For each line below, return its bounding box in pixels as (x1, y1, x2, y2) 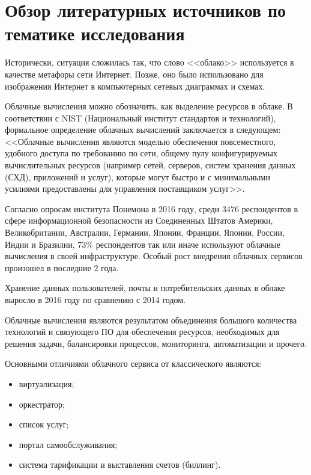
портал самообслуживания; (19, 438, 118, 450)
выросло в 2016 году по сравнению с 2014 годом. (5, 293, 186, 305)
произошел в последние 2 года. (5, 261, 119, 274)
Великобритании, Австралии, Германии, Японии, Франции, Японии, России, (5, 226, 285, 239)
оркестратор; (19, 397, 65, 410)
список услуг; (19, 418, 69, 431)
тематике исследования (5, 21, 185, 46)
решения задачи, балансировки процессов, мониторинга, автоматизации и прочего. (5, 337, 307, 349)
